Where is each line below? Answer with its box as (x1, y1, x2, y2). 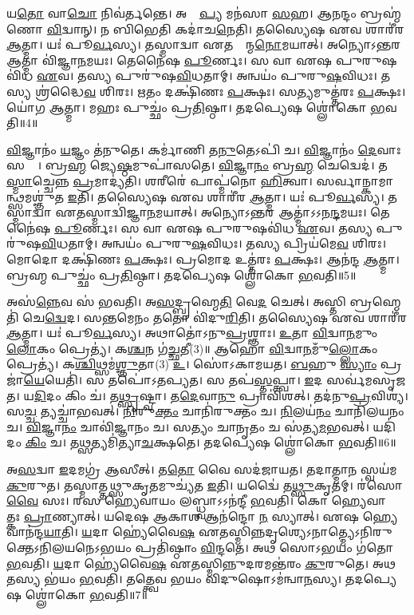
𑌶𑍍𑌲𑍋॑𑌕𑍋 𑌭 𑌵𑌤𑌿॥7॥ (25, 585, 148, 602)
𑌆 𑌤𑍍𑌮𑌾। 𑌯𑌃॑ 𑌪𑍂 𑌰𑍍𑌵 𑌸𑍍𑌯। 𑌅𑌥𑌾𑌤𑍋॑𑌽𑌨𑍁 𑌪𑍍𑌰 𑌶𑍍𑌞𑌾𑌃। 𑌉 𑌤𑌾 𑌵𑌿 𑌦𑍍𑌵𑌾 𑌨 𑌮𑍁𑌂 (6, 324, 378, 341)
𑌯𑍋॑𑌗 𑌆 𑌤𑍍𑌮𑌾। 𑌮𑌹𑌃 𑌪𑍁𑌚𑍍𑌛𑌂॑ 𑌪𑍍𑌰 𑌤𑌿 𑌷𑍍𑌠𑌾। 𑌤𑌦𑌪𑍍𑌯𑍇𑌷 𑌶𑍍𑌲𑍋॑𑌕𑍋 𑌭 (6, 98, 385, 115)
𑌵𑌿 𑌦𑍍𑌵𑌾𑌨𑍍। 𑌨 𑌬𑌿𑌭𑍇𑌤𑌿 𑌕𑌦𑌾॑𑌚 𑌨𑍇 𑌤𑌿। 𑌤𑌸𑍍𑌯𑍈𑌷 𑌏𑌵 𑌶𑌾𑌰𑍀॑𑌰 (46, 20, 404, 37)
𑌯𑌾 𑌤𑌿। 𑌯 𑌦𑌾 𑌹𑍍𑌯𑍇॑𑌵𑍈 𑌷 (43, 523, 195, 540)
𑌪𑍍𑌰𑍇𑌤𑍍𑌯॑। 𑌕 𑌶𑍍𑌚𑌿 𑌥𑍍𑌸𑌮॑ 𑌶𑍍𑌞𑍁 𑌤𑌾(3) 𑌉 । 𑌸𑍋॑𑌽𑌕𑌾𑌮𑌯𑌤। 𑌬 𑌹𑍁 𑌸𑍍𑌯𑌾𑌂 (6, 355, 377, 372)
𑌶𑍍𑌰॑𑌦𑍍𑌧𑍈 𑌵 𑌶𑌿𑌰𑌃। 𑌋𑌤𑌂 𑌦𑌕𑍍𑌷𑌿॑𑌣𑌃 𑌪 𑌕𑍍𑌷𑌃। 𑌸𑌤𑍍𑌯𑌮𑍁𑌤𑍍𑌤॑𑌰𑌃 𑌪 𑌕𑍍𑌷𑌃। (34, 82, 406, 99)
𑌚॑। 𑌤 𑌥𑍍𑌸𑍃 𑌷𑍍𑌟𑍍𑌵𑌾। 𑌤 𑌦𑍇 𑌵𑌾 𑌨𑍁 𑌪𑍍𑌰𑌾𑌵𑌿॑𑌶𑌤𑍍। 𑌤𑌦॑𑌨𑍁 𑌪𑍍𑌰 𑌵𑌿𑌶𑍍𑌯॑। (89, 387, 408, 403)
